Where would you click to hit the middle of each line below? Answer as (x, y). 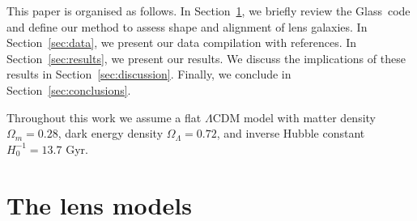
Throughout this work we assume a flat (104, 117)
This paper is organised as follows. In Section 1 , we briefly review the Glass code (208, 11)
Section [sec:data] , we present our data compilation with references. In (182, 42)
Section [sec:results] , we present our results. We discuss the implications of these (206, 58)
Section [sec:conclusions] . (69, 89)
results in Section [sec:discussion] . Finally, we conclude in (149, 74)
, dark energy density (111, 133)
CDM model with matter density (294, 117)
